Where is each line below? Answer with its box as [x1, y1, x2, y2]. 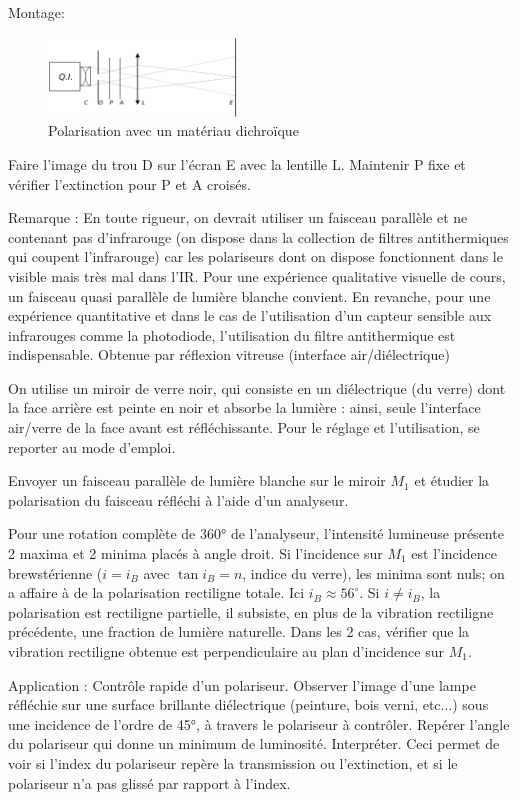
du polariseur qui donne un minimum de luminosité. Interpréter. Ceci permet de [8, 733, 500, 754]
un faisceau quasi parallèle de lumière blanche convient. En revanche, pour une [8, 285, 491, 306]
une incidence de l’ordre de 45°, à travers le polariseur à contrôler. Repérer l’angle [8, 713, 510, 734]
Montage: [8, 2, 65, 22]
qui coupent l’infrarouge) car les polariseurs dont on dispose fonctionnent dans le [8, 246, 503, 267]
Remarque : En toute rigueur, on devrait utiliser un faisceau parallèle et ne [8, 207, 468, 228]
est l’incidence [411, 543, 497, 564]
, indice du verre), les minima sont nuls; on [242, 562, 505, 583]
